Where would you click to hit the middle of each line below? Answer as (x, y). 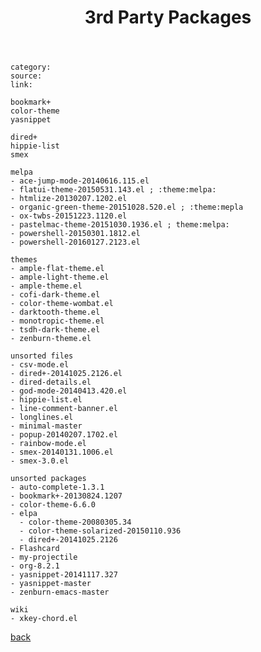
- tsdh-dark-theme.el (55, 330)
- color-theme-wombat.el (62, 304)
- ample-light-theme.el (60, 277)
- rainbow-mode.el (48, 444)
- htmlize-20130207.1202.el (69, 199)
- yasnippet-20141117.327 (64, 575)
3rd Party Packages (168, 17)
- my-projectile (44, 557)
